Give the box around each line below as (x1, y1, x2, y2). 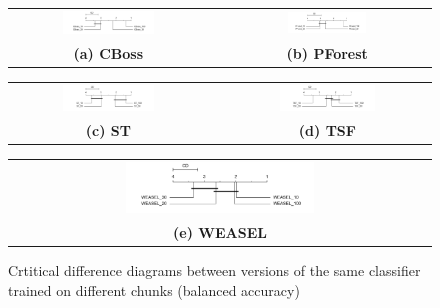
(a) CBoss (73, 43, 143, 64)
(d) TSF (298, 119, 356, 140)
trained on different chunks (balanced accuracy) (8, 279, 300, 300)
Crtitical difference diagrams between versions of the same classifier (8, 260, 421, 281)
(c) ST (85, 119, 131, 140)
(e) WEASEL (173, 222, 267, 243)
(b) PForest (286, 43, 368, 64)
